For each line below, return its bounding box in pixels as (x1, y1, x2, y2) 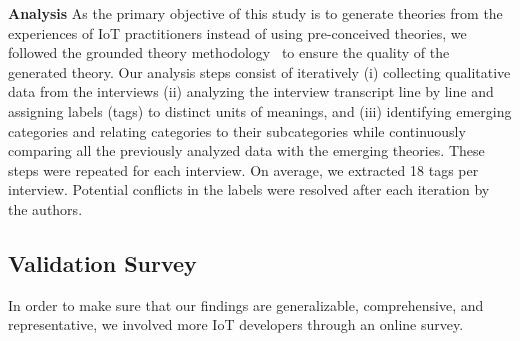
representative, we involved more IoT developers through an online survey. (8, 314, 464, 335)
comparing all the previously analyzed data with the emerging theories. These (8, 140, 485, 161)
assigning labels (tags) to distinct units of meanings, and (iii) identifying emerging (8, 100, 512, 121)
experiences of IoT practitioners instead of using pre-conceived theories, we (8, 22, 467, 43)
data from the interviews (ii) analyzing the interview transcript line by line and (8, 81, 494, 102)
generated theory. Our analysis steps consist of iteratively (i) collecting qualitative (8, 61, 511, 82)
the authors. (8, 198, 83, 219)
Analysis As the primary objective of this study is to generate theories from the (8, 3, 503, 23)
